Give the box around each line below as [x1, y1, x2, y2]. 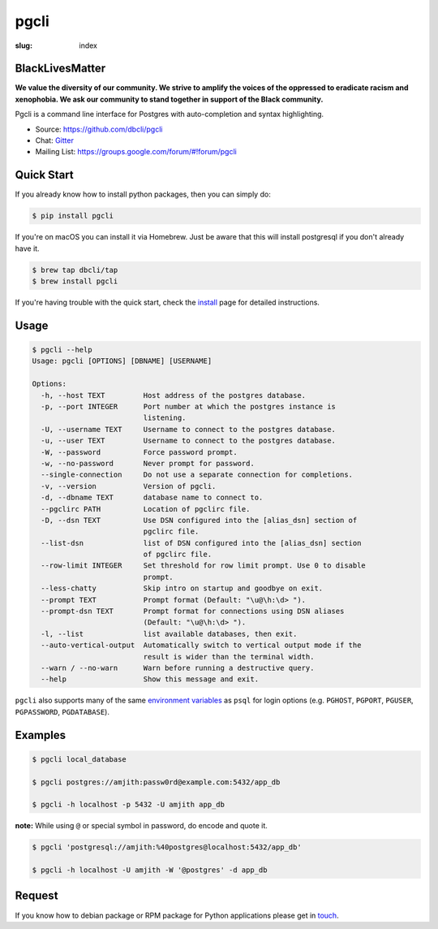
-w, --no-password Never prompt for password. [41, 459, 255, 468]
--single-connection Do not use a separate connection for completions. [41, 470, 353, 479]
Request [15, 889, 58, 903]
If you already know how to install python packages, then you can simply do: [15, 189, 271, 199]
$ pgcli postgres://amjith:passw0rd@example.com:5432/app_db [32, 777, 281, 787]
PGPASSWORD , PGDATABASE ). [15, 706, 109, 716]
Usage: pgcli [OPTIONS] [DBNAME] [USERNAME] [32, 356, 213, 365]
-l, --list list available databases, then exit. [41, 629, 298, 638]
